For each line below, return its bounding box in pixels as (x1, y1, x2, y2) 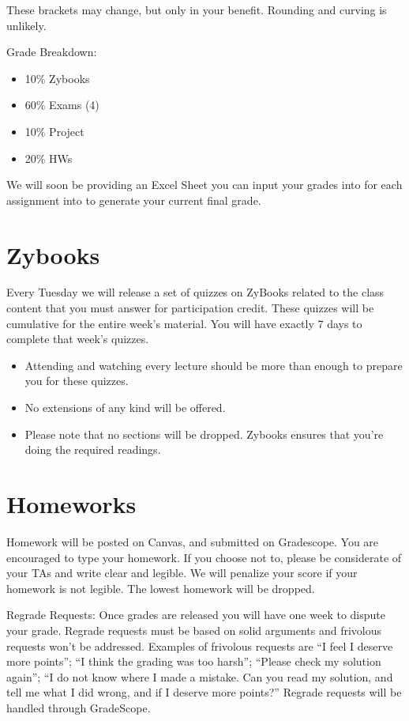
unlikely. (6, 17, 47, 33)
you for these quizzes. (24, 372, 129, 389)
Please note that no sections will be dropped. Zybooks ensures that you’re (24, 425, 384, 442)
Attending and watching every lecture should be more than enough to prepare (24, 357, 403, 373)
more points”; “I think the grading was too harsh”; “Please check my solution (6, 653, 381, 670)
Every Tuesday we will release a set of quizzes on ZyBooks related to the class (6, 284, 385, 300)
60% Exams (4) (24, 96, 99, 113)
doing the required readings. (24, 441, 161, 458)
